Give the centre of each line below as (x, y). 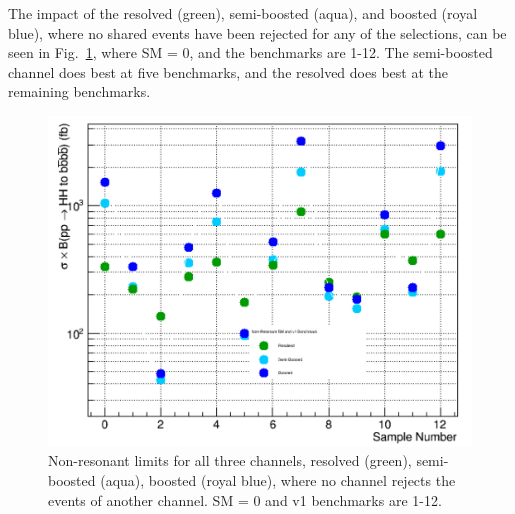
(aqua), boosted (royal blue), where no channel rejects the (278, 479)
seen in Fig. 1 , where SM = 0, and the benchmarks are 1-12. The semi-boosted (250, 52)
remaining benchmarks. (79, 91)
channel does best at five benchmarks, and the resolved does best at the (228, 71)
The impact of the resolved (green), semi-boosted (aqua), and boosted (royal (243, 13)
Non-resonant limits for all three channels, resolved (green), (230, 460)
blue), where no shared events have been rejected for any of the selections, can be (257, 32)
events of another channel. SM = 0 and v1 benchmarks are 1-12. (245, 499)
